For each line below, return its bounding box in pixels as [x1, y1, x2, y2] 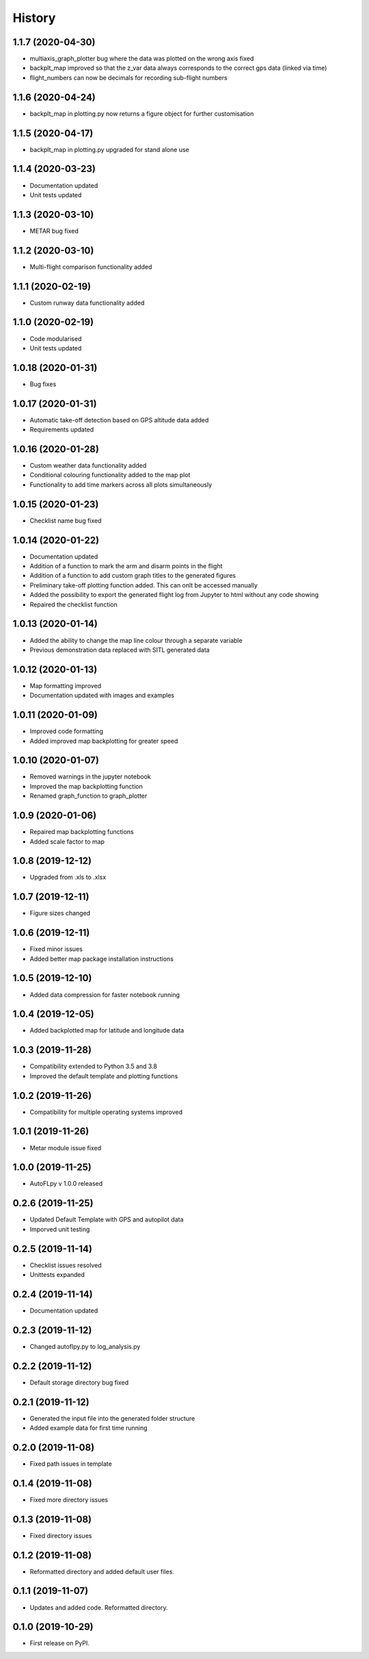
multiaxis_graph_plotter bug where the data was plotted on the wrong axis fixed [29, 55, 254, 63]
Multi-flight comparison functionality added [29, 262, 152, 270]
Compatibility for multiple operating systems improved [29, 1108, 182, 1116]
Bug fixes [29, 380, 57, 388]
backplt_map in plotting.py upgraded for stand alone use [29, 145, 189, 153]
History [12, 10, 56, 25]
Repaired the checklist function [29, 600, 118, 609]
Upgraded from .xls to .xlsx [29, 873, 107, 881]
